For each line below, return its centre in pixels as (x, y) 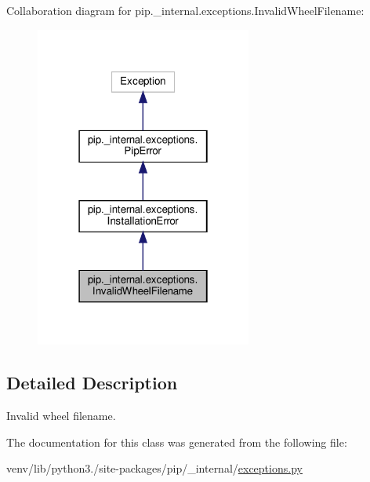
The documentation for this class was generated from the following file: (177, 442)
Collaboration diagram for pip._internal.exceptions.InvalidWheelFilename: (185, 10)
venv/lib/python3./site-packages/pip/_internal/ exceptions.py (154, 468)
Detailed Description (92, 383)
